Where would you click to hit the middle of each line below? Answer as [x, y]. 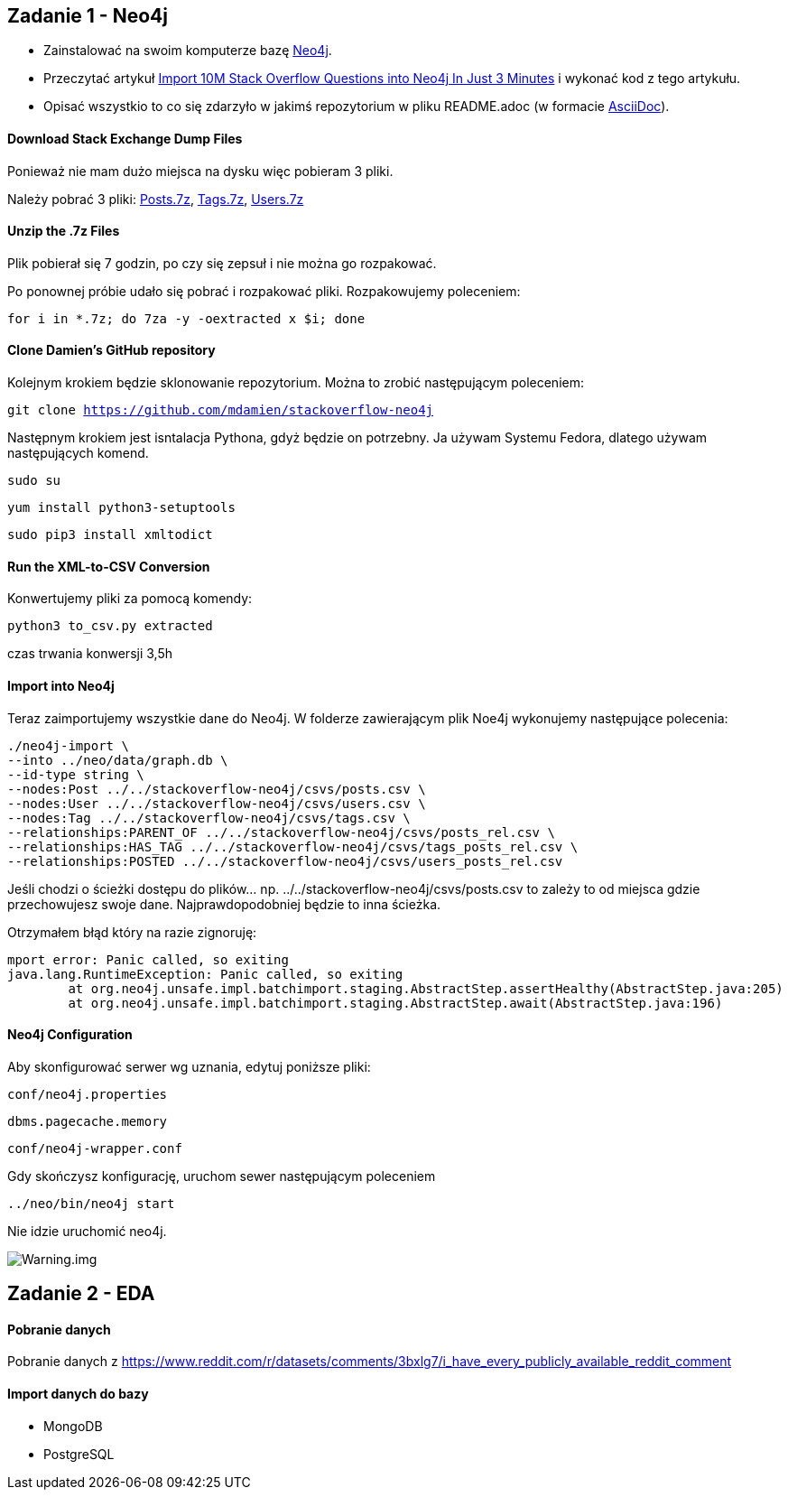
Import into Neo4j [61, 685]
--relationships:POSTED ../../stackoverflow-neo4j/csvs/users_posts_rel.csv [285, 861]
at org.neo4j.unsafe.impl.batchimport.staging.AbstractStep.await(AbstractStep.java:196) [395, 1003]
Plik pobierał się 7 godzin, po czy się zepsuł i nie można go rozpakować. [222, 263]
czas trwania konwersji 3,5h [90, 654]
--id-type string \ [76, 774]
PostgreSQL [79, 1454]
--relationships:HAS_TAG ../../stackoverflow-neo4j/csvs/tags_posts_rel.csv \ [293, 846]
